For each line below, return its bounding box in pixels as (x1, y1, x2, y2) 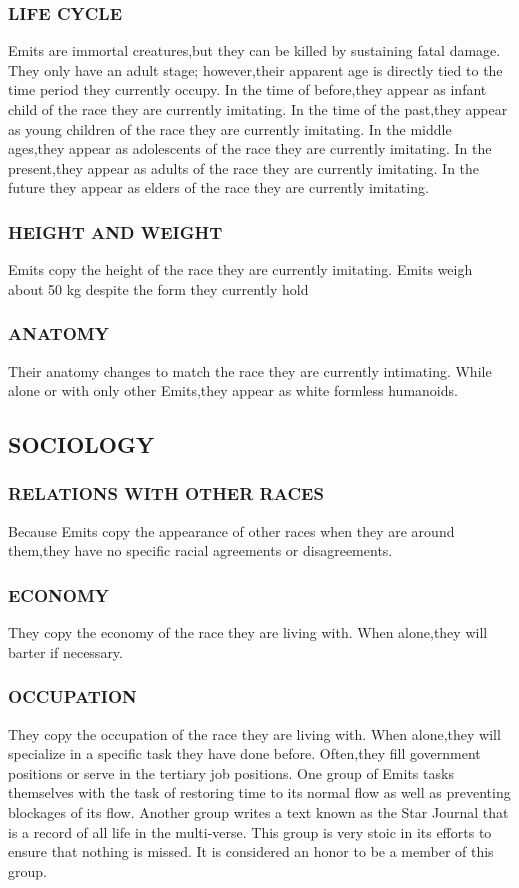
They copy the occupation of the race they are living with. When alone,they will (8, 723, 501, 744)
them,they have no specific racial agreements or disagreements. (8, 540, 393, 561)
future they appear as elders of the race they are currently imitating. (8, 177, 429, 198)
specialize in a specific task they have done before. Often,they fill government (8, 743, 481, 764)
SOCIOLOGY (8, 429, 155, 460)
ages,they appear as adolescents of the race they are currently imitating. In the (8, 138, 492, 159)
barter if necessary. (8, 641, 123, 662)
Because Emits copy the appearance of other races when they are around (8, 520, 455, 541)
